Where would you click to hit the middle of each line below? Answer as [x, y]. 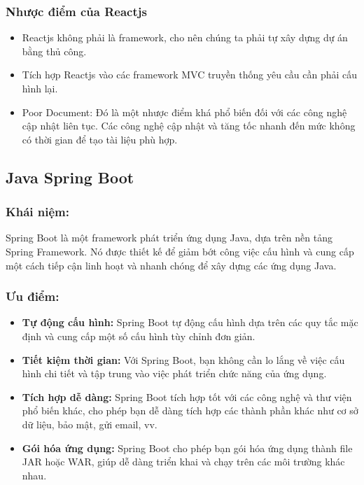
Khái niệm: [38, 212]
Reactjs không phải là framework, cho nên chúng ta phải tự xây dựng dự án [185, 37]
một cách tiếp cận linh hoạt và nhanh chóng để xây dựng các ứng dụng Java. [171, 265]
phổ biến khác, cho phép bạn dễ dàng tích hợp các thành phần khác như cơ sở [190, 410]
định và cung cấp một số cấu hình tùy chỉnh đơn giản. [139, 336]
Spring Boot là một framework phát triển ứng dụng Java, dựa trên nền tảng [169, 238]
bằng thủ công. [54, 51]
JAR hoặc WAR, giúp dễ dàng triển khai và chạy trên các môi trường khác [183, 462]
